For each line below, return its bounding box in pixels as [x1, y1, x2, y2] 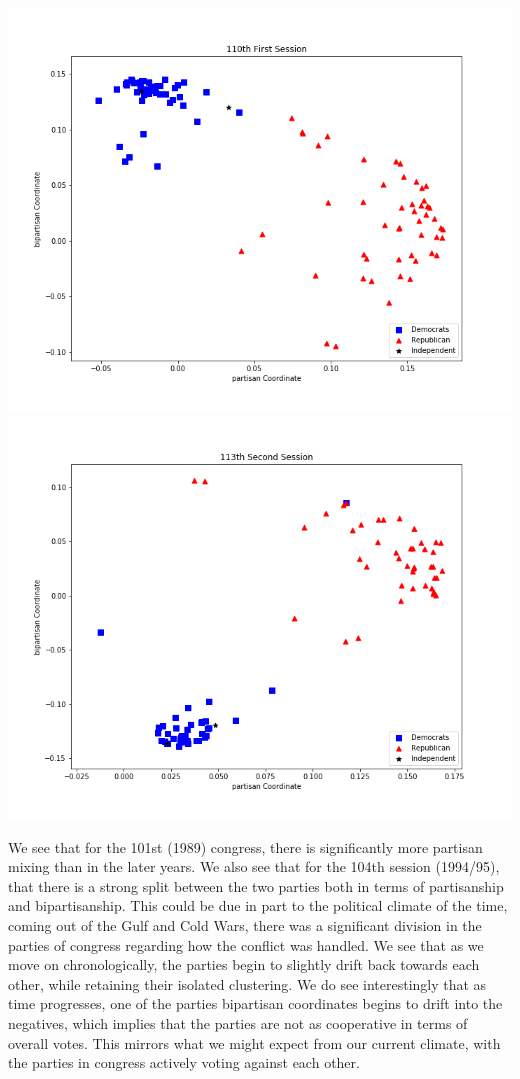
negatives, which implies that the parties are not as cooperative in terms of [8, 1012, 468, 1033]
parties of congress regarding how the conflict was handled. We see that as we [8, 934, 484, 955]
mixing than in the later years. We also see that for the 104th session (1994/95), [8, 856, 500, 877]
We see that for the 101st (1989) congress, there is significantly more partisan [8, 836, 483, 857]
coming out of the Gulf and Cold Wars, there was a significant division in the [8, 914, 482, 935]
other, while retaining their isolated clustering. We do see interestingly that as [8, 973, 487, 994]
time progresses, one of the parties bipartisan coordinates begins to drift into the [8, 993, 503, 1014]
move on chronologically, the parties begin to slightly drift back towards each [8, 954, 480, 975]
